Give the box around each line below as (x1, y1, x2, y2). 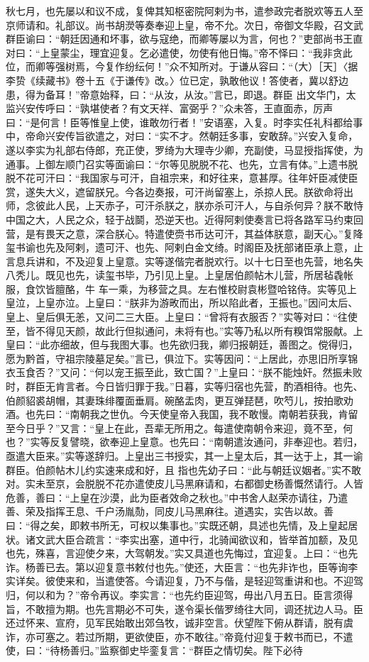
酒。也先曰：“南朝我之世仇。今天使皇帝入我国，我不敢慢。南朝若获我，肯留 (6, 407, 358, 421)
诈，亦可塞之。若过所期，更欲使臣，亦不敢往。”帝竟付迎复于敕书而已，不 (6, 629, 343, 644)
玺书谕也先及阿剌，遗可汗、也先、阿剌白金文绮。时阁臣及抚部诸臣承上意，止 (6, 240, 363, 255)
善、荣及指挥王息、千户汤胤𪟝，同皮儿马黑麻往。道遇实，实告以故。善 (6, 504, 334, 519)
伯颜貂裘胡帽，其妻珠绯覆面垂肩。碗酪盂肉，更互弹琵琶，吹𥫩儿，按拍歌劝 (6, 392, 353, 407)
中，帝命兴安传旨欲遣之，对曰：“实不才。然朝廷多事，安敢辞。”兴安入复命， (6, 128, 358, 143)
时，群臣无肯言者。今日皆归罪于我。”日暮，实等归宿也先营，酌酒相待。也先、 (6, 379, 363, 394)
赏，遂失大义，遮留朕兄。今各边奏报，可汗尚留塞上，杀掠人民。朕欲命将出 (6, 184, 353, 199)
